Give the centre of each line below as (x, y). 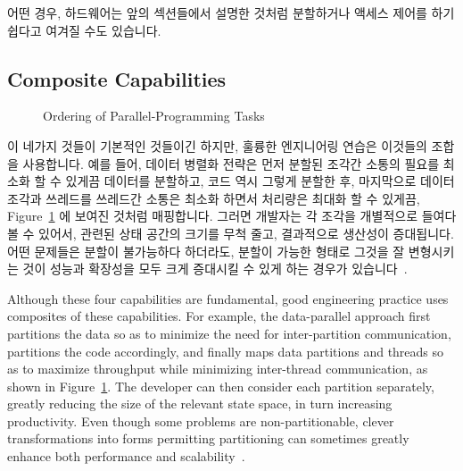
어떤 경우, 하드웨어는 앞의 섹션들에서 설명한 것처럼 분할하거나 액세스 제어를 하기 (231, 13)
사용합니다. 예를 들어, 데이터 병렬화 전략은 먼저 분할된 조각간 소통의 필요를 (231, 163)
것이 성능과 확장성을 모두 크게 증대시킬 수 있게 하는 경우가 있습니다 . (215, 269)
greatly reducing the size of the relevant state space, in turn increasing (200, 404)
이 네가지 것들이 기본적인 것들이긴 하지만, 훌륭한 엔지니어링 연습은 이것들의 (217, 145)
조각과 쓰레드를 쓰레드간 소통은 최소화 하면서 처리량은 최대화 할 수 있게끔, (214, 198)
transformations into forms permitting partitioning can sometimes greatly (208, 438)
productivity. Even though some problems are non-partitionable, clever (201, 421)
